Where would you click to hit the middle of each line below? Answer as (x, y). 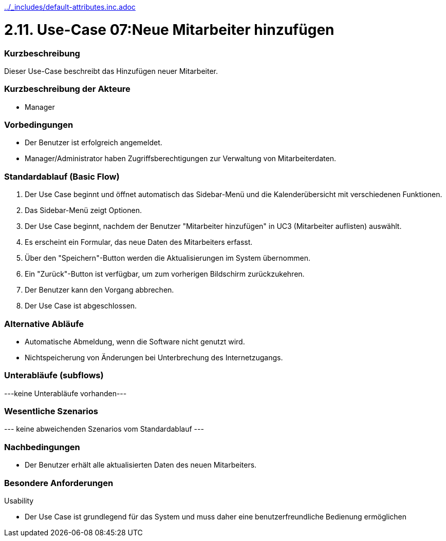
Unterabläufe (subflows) (54, 375)
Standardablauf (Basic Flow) (62, 176)
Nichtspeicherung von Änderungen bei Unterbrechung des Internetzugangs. (154, 357)
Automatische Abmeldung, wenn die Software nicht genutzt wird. (135, 341)
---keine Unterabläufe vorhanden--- (66, 393)
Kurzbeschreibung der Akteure (67, 89)
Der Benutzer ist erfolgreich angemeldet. (94, 143)
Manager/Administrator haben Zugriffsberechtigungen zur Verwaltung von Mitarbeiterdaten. (180, 159)
